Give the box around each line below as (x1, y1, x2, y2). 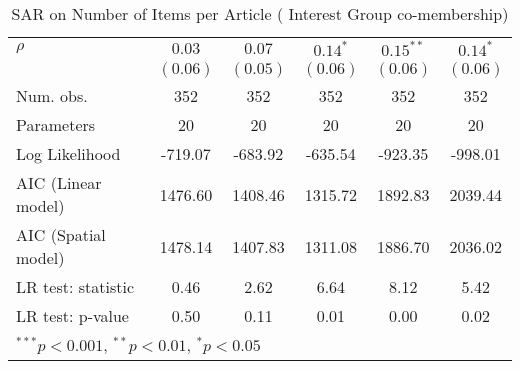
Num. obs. (16, 84, 88, 107)
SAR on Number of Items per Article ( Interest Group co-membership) (11, 2, 509, 25)
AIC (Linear (16, 171, 102, 194)
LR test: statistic (16, 275, 135, 298)
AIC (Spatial (16, 223, 106, 246)
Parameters (16, 113, 96, 136)
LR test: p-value (16, 304, 129, 327)
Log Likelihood (16, 142, 121, 165)
